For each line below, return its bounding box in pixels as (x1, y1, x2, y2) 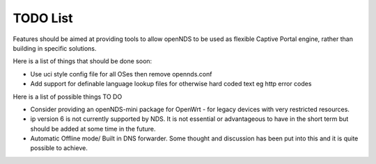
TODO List (13, 10, 73, 26)
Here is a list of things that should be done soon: (13, 57, 152, 65)
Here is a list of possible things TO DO (13, 92, 123, 101)
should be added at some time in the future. (30, 124, 156, 133)
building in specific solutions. (13, 44, 97, 52)
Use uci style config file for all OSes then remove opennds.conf (30, 69, 212, 78)
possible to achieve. (30, 144, 88, 152)
